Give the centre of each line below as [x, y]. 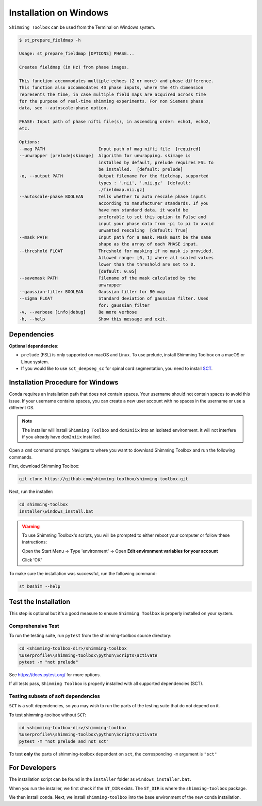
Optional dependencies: [34, 346]
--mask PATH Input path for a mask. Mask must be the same [115, 237]
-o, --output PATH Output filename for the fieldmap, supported [114, 176]
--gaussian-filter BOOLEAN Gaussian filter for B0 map [92, 291]
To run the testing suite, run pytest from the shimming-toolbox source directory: [90, 636]
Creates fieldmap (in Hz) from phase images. [74, 67]
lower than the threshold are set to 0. [147, 264]
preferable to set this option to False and [152, 217]
